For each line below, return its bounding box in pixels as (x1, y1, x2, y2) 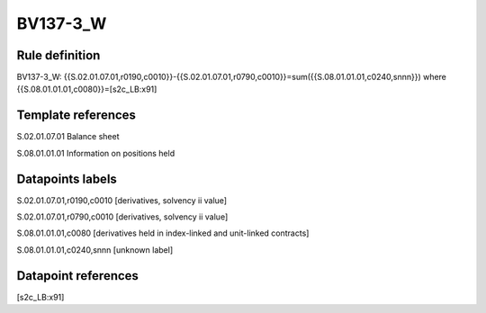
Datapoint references (16, 268, 139, 283)
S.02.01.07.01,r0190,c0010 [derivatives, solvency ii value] (16, 194, 228, 206)
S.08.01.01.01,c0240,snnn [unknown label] (16, 244, 174, 255)
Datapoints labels (16, 171, 117, 186)
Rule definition (16, 48, 101, 63)
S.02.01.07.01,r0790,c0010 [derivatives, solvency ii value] (16, 211, 229, 222)
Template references (16, 108, 137, 123)
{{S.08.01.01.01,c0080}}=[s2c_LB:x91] (16, 84, 157, 94)
